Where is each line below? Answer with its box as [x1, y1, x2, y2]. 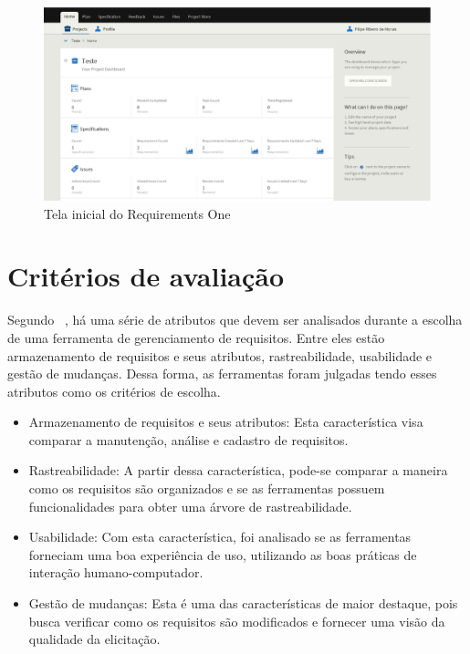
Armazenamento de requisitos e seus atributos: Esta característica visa [28, 412, 423, 431]
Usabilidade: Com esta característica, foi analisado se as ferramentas [28, 527, 412, 546]
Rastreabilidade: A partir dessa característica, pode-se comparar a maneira [28, 461, 448, 480]
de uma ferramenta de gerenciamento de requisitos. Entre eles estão [7, 327, 385, 347]
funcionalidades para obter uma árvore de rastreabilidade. [28, 496, 352, 515]
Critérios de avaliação [7, 257, 285, 295]
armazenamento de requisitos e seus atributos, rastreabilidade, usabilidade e [7, 346, 433, 365]
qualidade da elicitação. [28, 629, 161, 649]
